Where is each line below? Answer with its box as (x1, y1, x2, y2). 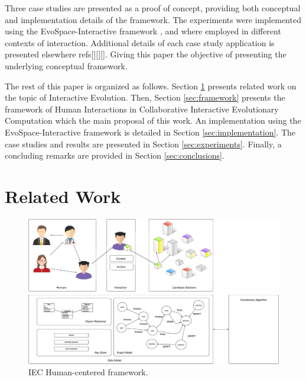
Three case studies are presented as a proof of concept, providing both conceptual (5, 2, 301, 14)
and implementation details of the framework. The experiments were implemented (5, 13, 301, 25)
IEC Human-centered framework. (28, 366, 148, 378)
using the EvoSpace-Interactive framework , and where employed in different (5, 25, 281, 37)
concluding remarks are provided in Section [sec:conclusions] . (5, 149, 224, 162)
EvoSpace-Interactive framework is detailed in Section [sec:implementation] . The (5, 125, 296, 138)
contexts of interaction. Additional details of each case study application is (5, 36, 275, 49)
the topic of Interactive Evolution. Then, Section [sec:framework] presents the (5, 91, 285, 104)
